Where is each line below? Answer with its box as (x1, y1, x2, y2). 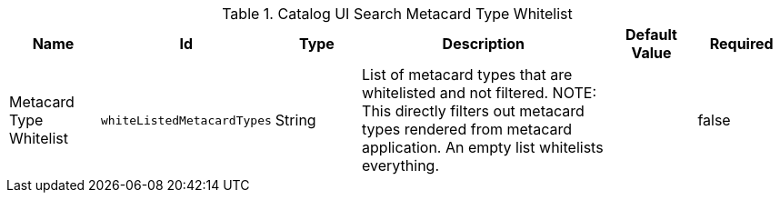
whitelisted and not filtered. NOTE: (362, 84, 596, 102)
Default (625, 25, 677, 44)
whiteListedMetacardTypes (100, 113, 272, 127)
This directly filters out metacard (362, 102, 585, 120)
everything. (362, 156, 440, 175)
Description (442, 35, 525, 53)
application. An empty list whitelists (362, 138, 604, 156)
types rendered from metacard (362, 120, 572, 138)
